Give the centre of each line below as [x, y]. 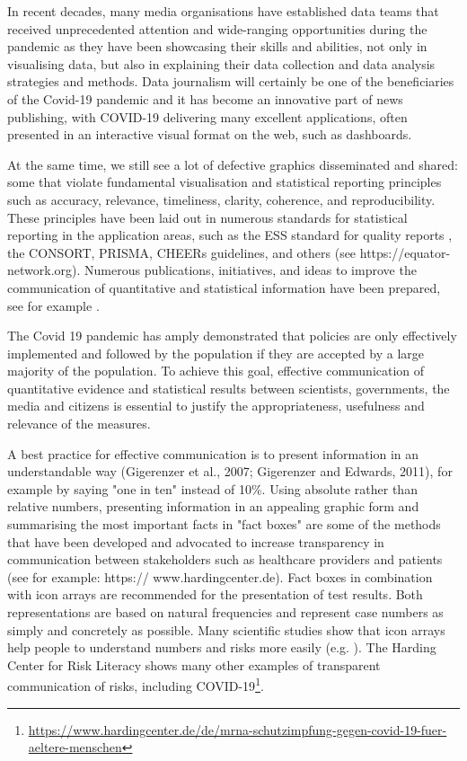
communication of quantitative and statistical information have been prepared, [224, 287]
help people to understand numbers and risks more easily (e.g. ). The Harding [222, 647]
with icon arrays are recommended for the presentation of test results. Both [215, 594]
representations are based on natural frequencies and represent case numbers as [225, 612]
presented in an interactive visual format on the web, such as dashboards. [210, 134]
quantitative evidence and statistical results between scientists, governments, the [229, 388]
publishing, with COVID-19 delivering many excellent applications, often [207, 116]
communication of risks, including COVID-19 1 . [136, 685]
